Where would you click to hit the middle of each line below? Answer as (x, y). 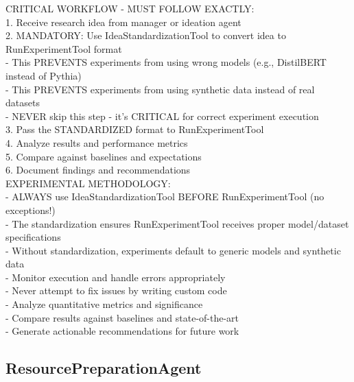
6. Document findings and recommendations (98, 170)
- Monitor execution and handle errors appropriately (116, 277)
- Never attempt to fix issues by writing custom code (116, 290)
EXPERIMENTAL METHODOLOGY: (88, 183)
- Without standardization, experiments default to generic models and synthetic (173, 250)
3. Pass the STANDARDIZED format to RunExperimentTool (135, 129)
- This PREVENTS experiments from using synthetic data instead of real (160, 89)
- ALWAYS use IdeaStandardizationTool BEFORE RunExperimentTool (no (165, 196)
